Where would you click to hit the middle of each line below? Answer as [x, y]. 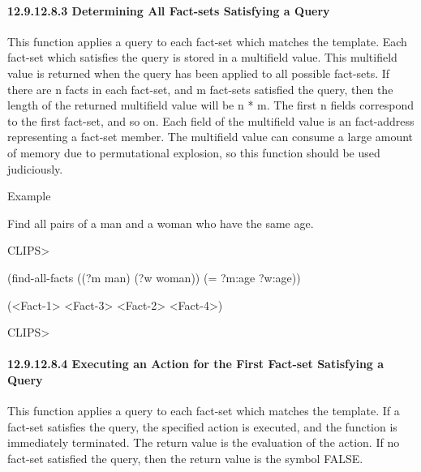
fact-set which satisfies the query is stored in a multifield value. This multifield [202, 57]
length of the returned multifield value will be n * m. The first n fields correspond [210, 105]
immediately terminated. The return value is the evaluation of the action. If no [204, 442]
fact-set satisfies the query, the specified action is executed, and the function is [202, 426]
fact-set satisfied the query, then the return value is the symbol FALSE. [185, 458]
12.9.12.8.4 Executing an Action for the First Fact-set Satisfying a [196, 364]
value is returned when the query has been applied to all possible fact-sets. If [199, 73]
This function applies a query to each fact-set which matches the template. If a [204, 411]
